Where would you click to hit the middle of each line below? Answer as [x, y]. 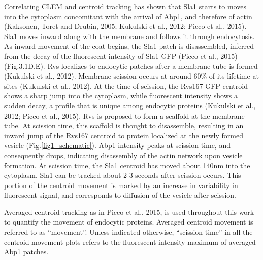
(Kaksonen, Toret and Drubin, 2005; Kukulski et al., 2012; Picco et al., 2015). [125, 26]
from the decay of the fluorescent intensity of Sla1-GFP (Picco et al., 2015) [121, 55]
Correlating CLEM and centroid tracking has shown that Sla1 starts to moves [125, 6]
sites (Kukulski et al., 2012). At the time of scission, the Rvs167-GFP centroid [126, 85]
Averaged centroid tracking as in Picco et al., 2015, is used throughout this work [129, 212]
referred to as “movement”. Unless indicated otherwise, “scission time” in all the [128, 232]
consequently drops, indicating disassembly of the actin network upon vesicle [123, 155]
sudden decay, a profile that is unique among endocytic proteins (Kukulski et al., [130, 105]
